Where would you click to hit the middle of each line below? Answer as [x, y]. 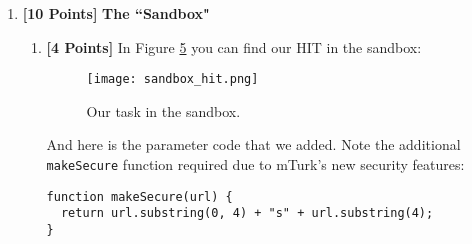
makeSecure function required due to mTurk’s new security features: [255, 164]
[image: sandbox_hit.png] [172, 79]
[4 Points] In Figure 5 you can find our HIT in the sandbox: [234, 46]
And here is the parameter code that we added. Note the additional [253, 144]
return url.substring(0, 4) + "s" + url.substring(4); [247, 213]
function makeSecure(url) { [139, 196]
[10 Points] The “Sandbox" [116, 13]
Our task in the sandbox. [163, 110]
